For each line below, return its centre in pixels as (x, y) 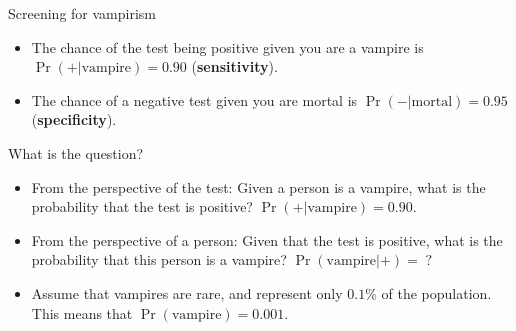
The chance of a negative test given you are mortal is (194, 99)
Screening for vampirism (82, 13)
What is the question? (76, 152)
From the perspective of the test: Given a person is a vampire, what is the (258, 186)
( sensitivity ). (234, 66)
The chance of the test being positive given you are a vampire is (227, 46)
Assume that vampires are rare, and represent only (187, 292)
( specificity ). (74, 119)
